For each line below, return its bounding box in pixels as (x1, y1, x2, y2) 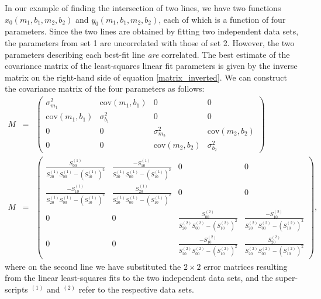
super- (275, 272, 298, 284)
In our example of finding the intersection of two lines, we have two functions (5, 2, 281, 13)
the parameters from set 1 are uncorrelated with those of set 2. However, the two (5, 36, 295, 48)
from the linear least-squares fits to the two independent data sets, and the (5, 272, 273, 284)
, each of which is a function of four (158, 13, 286, 25)
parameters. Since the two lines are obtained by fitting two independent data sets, (5, 25, 299, 37)
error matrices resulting (203, 260, 288, 272)
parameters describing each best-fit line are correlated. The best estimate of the (5, 48, 290, 60)
